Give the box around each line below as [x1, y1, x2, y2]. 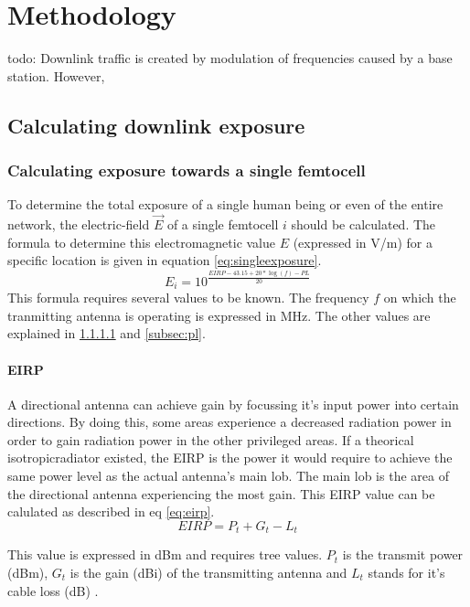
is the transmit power [342, 545, 464, 564]
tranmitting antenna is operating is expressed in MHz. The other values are [7, 305, 431, 325]
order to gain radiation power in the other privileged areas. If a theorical [7, 430, 414, 449]
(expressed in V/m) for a [293, 232, 433, 251]
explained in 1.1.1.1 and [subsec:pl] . [7, 324, 206, 343]
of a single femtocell [166, 215, 279, 234]
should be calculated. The [291, 215, 436, 234]
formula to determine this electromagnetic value [7, 232, 276, 251]
